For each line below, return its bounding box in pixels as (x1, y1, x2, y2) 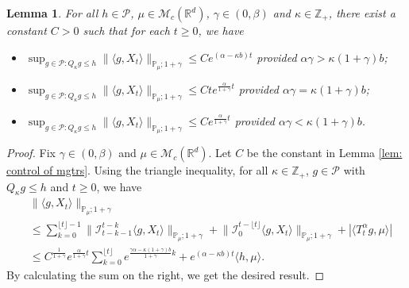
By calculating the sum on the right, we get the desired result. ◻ (6, 267, 325, 283)
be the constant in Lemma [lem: (246, 144, 403, 161)
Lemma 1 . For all (6, 5, 98, 21)
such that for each (83, 22, 170, 38)
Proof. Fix (6, 144, 56, 161)
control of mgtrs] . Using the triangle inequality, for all (6, 162, 268, 179)
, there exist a (328, 5, 395, 21)
